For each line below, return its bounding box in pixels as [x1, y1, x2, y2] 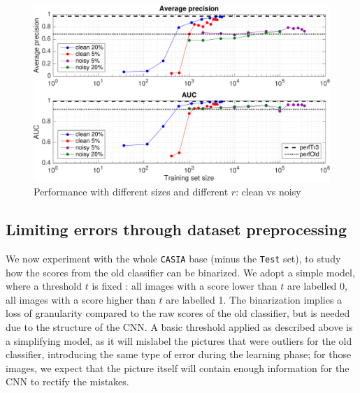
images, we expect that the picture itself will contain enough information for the [6, 360, 350, 375]
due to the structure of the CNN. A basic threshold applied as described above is [6, 320, 353, 334]
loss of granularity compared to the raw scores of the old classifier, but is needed [6, 306, 350, 320]
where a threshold [6, 279, 82, 293]
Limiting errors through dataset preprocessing [6, 218, 347, 240]
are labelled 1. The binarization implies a [166, 292, 343, 306]
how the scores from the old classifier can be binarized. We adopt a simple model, [6, 265, 355, 279]
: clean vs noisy [236, 184, 301, 199]
